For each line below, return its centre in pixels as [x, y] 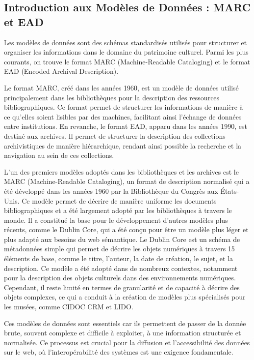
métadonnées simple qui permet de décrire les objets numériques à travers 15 [119, 249]
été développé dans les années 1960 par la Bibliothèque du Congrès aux [111, 191]
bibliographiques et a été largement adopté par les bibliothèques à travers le [118, 210]
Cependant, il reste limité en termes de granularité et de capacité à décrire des [122, 287]
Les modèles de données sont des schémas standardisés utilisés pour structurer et [126, 42]
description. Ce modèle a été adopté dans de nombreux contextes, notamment [121, 268]
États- [230, 191]
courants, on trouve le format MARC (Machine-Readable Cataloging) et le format [127, 61]
